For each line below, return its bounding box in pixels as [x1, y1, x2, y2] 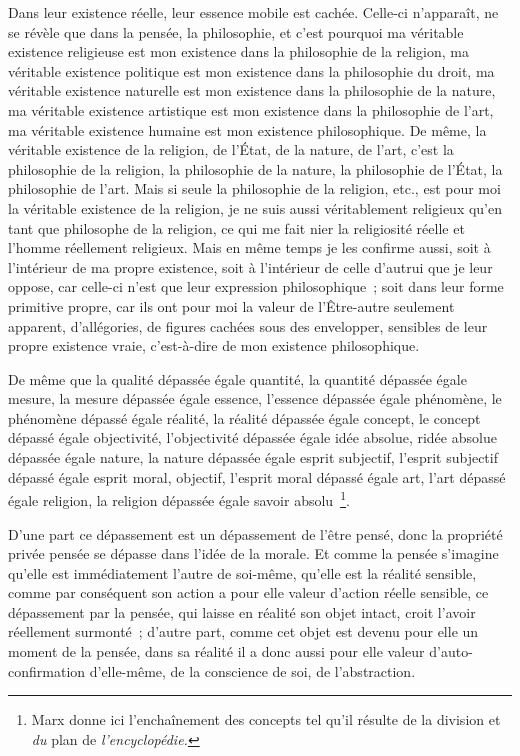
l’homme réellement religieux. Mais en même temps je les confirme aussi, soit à [8, 237, 491, 258]
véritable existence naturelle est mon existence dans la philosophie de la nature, [8, 80, 496, 101]
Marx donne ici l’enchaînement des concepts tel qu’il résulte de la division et [31, 709, 501, 730]
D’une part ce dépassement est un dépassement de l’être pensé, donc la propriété [8, 523, 503, 544]
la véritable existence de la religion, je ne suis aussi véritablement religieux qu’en [8, 197, 503, 218]
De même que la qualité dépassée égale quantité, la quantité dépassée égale [8, 368, 467, 389]
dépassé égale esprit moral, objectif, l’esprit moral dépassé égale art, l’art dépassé [8, 466, 506, 487]
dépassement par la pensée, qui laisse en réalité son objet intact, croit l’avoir [8, 601, 476, 622]
